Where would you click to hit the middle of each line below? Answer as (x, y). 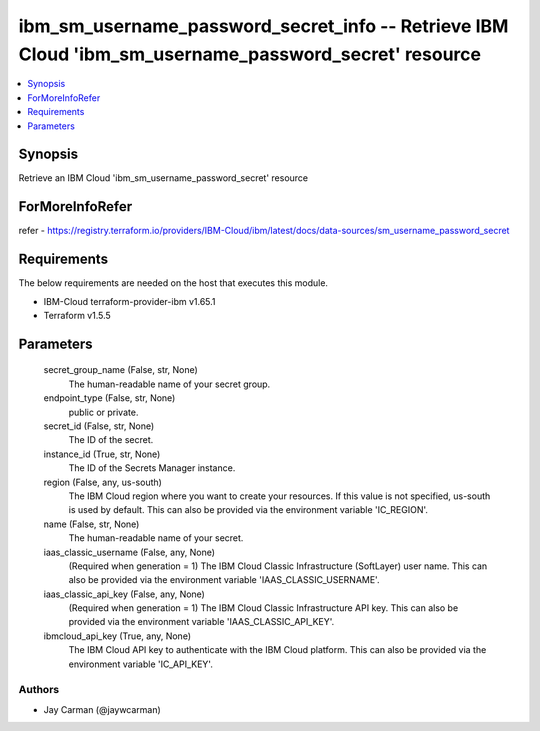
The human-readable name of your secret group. (169, 384)
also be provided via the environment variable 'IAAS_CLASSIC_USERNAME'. (224, 580)
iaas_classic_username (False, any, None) (129, 552)
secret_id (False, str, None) (99, 426)
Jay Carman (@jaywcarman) (102, 709)
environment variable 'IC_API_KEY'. (141, 664)
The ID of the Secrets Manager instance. (152, 468)
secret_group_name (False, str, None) (121, 370)
